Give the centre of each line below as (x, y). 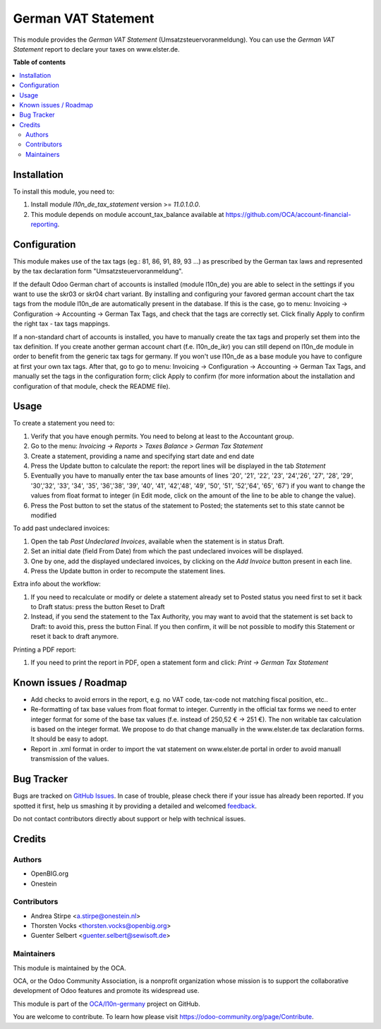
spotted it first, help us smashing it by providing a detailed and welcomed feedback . (135, 806)
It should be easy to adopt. (69, 739)
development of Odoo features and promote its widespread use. (106, 991)
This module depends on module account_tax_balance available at (127, 214)
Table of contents (40, 62)
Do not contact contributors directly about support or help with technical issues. (129, 818)
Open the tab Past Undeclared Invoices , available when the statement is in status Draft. (158, 541)
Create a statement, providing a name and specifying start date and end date (143, 456)
